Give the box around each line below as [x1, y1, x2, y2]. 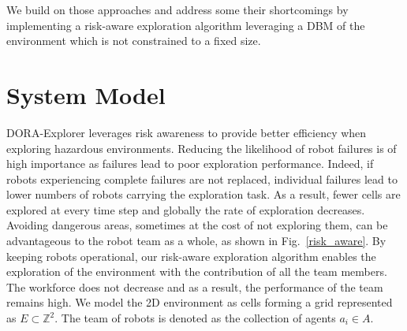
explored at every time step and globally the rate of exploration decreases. [6, 201, 365, 218]
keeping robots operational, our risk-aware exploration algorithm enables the [6, 247, 376, 264]
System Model [6, 78, 166, 110]
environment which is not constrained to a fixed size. [6, 32, 261, 49]
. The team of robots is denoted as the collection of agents [54, 310, 336, 326]
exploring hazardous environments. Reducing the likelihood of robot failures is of [6, 139, 397, 156]
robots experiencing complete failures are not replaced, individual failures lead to [6, 170, 398, 187]
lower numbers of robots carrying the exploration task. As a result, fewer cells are [6, 186, 401, 203]
